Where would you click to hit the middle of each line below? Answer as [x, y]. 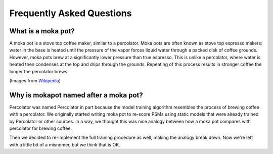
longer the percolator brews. [39, 71]
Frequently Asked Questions [71, 13]
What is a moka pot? [42, 31]
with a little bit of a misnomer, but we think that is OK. [65, 144]
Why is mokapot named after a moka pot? [76, 95]
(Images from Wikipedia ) [35, 81]
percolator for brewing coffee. [41, 128]
